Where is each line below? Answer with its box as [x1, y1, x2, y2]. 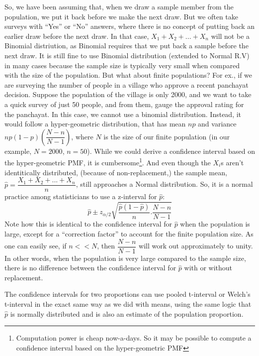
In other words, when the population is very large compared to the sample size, [4, 252, 246, 263]
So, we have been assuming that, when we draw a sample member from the [4, 1, 234, 11]
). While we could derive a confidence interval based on [87, 145, 255, 156]
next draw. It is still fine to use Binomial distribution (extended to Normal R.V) [4, 50, 250, 60]
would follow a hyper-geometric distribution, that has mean [4, 119, 186, 129]
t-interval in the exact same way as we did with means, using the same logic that [4, 298, 252, 309]
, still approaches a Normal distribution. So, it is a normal [76, 179, 253, 189]
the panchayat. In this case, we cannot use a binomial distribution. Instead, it [4, 109, 242, 119]
